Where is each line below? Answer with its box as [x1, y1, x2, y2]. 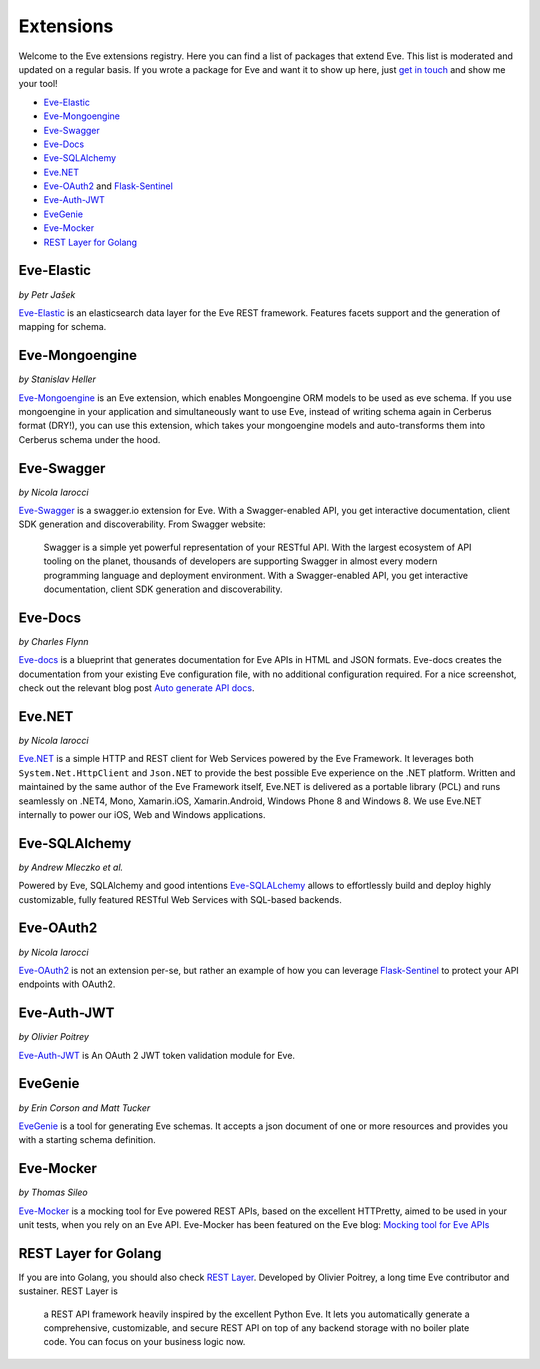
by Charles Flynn [18, 635, 89, 647]
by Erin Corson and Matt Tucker [18, 1101, 151, 1114]
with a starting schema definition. [18, 1134, 157, 1146]
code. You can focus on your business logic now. [43, 1336, 246, 1348]
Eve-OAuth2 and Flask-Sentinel [43, 180, 174, 192]
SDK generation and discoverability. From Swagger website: [18, 518, 266, 530]
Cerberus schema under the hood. [18, 433, 161, 445]
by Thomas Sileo [18, 1186, 89, 1199]
